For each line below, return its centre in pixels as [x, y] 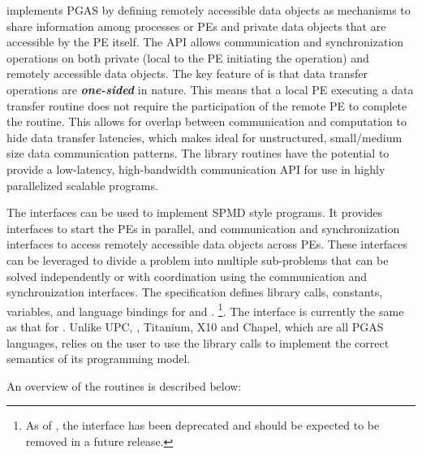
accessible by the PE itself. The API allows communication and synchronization [205, 42]
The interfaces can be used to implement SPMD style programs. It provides [195, 212]
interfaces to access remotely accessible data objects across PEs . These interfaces [207, 244]
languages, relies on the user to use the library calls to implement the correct [198, 342]
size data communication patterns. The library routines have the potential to [198, 153]
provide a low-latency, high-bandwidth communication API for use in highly [196, 169]
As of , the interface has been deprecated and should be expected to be [202, 425]
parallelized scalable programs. [82, 185]
